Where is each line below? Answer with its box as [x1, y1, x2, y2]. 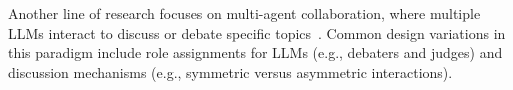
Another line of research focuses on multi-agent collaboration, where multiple [8, 3, 481, 23]
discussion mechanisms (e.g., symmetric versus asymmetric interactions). [8, 61, 453, 82]
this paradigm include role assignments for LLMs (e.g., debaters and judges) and [8, 42, 503, 63]
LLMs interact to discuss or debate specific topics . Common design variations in [8, 22, 506, 43]
